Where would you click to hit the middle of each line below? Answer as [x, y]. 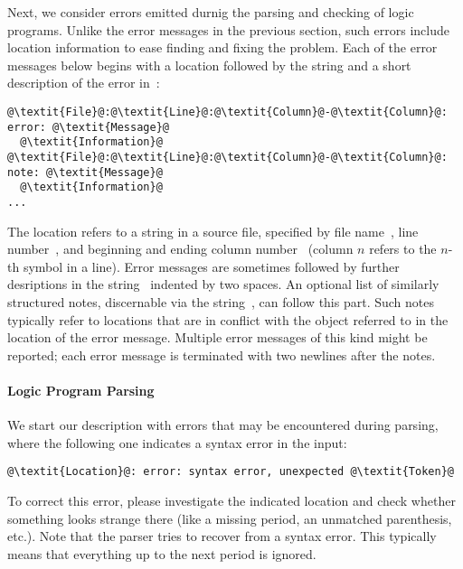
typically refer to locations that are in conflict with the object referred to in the [228, 319]
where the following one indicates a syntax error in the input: [177, 442]
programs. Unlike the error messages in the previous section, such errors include [228, 29]
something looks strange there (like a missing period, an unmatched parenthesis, [230, 518]
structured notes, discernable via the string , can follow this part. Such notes [221, 301]
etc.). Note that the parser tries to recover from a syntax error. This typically [222, 536]
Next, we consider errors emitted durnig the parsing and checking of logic [211, 12]
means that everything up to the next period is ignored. [162, 553]
